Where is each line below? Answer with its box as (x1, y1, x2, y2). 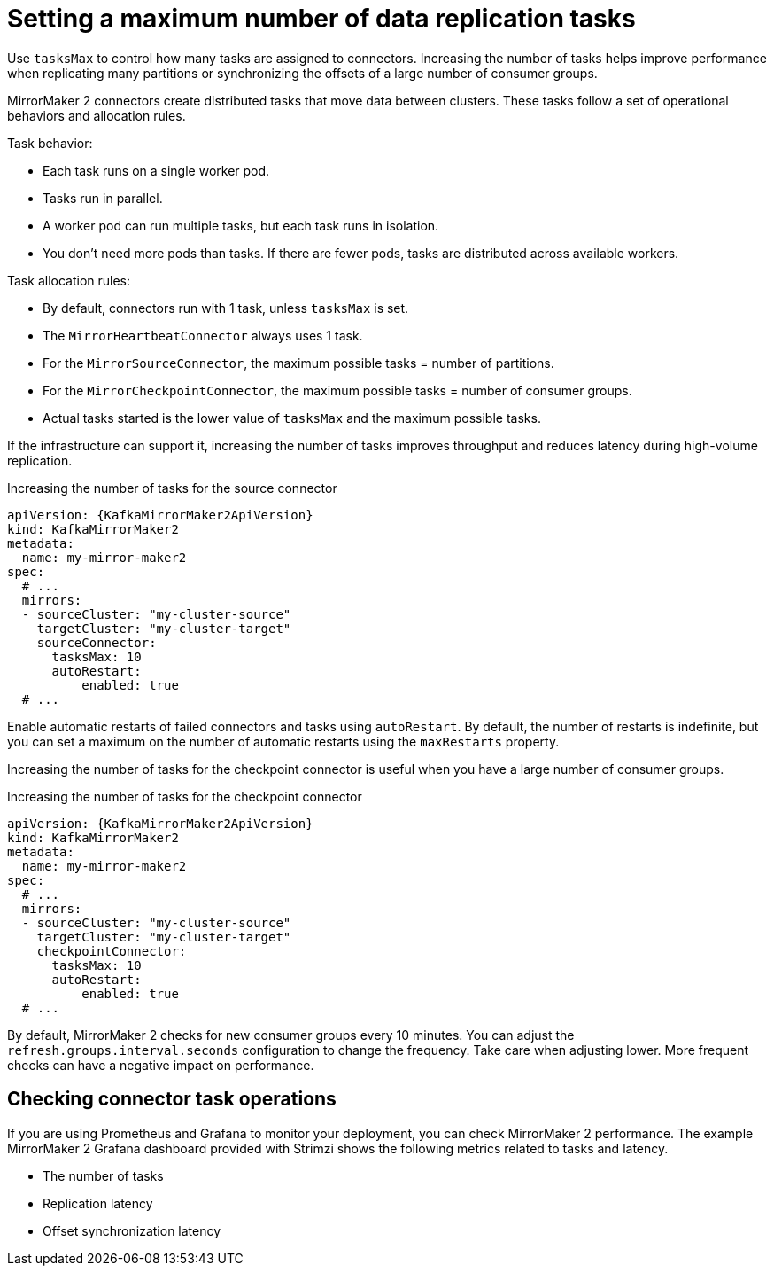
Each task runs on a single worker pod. (43, 162, 270, 178)
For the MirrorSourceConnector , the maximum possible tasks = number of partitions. (43, 355, 554, 371)
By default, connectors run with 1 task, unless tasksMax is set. (43, 300, 409, 316)
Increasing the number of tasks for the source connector (7, 480, 337, 496)
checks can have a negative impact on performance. (7, 1057, 314, 1073)
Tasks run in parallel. (43, 190, 163, 206)
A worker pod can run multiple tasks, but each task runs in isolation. (43, 217, 439, 233)
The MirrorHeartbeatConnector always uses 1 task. (43, 327, 363, 343)
